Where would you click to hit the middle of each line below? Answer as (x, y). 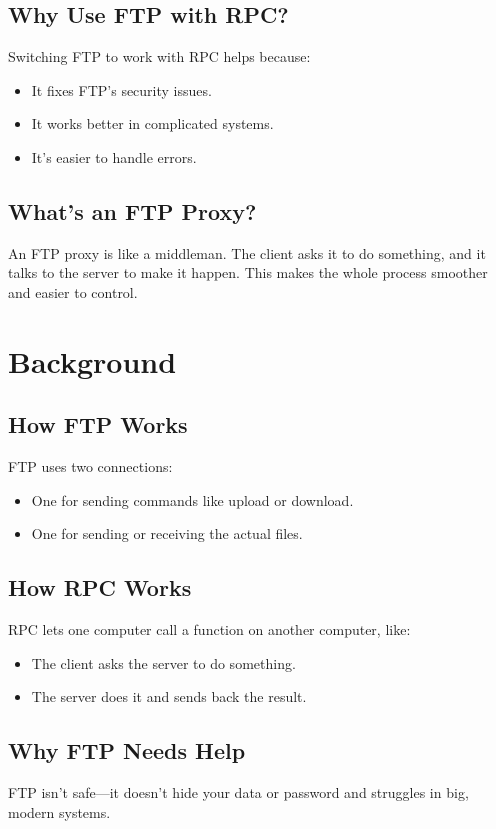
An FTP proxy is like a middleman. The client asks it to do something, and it (247, 252)
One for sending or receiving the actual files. (167, 533)
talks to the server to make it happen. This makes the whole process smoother (248, 272)
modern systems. (59, 811)
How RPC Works (100, 587)
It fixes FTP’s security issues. (121, 89)
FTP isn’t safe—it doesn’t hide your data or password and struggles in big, (238, 792)
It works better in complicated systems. (152, 123)
